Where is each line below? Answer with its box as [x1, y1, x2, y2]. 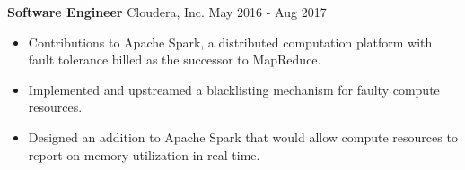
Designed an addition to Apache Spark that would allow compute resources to [28, 127, 458, 146]
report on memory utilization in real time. [28, 145, 260, 164]
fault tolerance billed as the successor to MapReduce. [28, 50, 321, 69]
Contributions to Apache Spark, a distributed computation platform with [28, 32, 433, 51]
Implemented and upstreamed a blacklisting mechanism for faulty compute [28, 80, 440, 98]
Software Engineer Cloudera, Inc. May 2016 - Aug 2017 [7, 3, 327, 21]
